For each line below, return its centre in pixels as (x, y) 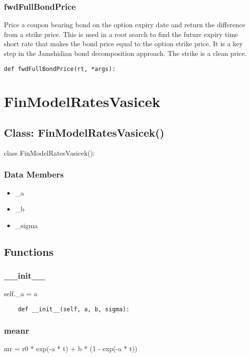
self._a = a (21, 294)
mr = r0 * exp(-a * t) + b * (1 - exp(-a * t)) (71, 348)
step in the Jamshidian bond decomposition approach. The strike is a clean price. (125, 53)
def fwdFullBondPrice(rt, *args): (60, 69)
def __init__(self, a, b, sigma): (74, 310)
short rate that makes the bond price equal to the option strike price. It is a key (124, 44)
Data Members (34, 174)
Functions (29, 251)
